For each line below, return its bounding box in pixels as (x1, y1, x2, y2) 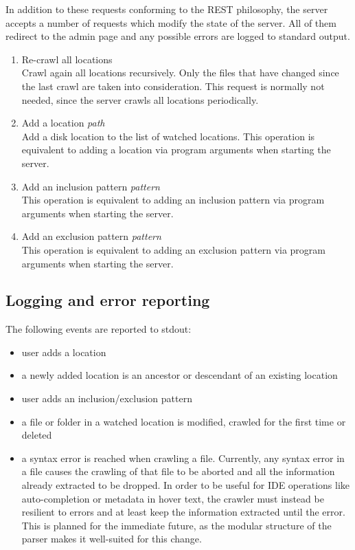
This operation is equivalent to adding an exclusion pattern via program (21, 242, 325, 256)
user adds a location (21, 344, 106, 359)
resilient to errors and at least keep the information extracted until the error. (21, 505, 345, 519)
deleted (21, 428, 52, 442)
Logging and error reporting (5, 289, 210, 311)
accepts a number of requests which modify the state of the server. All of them (5, 15, 336, 30)
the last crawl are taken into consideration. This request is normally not (21, 78, 325, 93)
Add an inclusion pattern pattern (21, 179, 160, 193)
